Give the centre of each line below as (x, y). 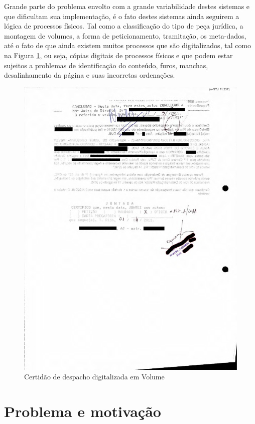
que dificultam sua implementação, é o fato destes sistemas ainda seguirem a (122, 16)
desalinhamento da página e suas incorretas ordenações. (90, 75)
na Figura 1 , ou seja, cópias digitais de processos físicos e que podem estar (118, 55)
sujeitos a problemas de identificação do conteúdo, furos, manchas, (106, 65)
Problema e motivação (83, 411)
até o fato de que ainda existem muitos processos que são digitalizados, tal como (128, 45)
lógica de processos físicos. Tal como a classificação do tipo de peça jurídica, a (124, 26)
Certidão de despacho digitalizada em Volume (94, 377)
